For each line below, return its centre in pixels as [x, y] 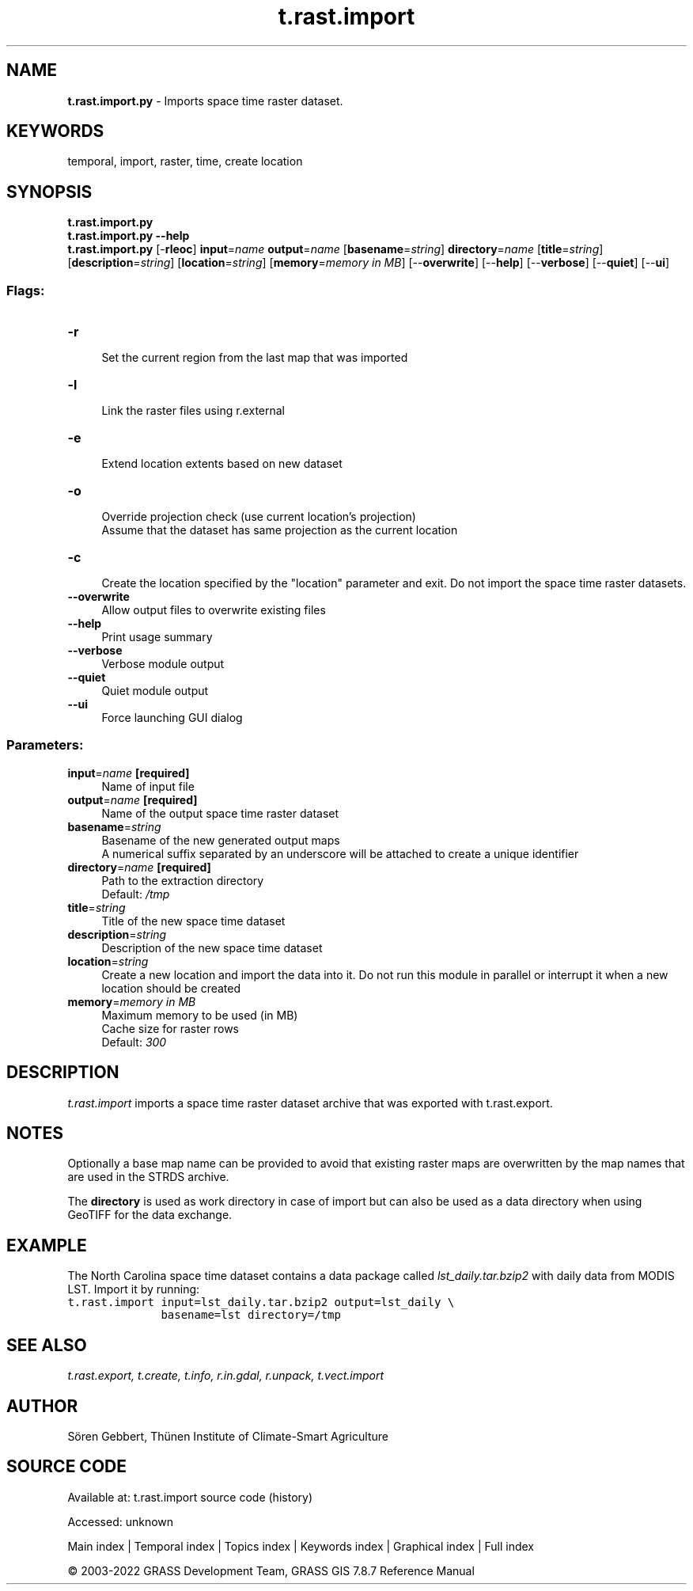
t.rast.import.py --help [129, 236]
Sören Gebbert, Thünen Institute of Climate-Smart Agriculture [228, 1436]
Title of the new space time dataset [193, 921]
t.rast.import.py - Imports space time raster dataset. [205, 101]
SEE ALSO [47, 1345]
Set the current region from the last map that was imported [255, 358]
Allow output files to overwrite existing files [214, 610]
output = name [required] [133, 799]
